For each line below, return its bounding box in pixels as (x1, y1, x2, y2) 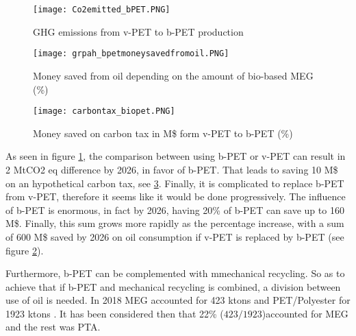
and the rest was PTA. (5, 320, 101, 334)
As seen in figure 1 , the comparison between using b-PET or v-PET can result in (5, 149, 346, 163)
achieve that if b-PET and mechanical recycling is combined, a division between (5, 279, 341, 293)
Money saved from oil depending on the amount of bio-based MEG (33, 68, 314, 82)
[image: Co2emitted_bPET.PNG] (33, 5, 170, 14)
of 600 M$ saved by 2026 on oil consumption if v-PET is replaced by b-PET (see (5, 229, 344, 243)
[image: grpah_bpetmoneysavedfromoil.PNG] (33, 49, 229, 59)
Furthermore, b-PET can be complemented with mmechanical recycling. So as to (5, 266, 345, 280)
